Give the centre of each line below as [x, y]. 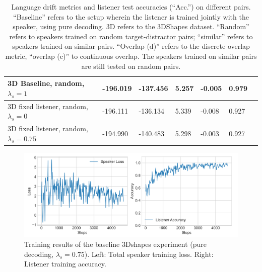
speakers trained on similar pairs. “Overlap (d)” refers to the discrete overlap [131, 46]
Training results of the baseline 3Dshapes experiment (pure [116, 244]
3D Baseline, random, [46, 83]
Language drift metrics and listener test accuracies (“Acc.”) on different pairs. [131, 7]
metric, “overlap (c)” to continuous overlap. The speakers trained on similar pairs [131, 56]
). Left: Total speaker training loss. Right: [149, 254]
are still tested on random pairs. [131, 66]
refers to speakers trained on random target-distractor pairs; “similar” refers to [131, 36]
